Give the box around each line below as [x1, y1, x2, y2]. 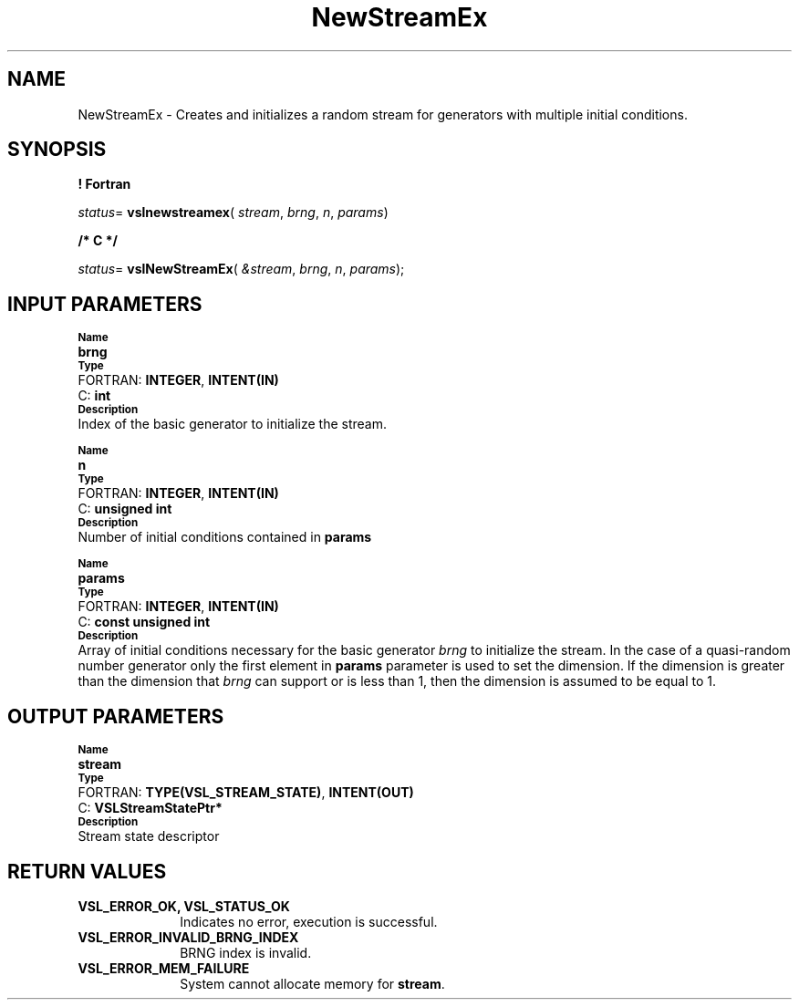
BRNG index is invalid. [180, 944, 312, 960]
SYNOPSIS [7, 138, 107, 161]
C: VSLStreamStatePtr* [78, 800, 223, 816]
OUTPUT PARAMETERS [7, 704, 224, 728]
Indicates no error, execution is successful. [180, 913, 438, 929]
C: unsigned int [78, 501, 172, 517]
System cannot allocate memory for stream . [180, 975, 445, 991]
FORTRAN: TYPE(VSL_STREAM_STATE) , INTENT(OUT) [78, 784, 414, 801]
